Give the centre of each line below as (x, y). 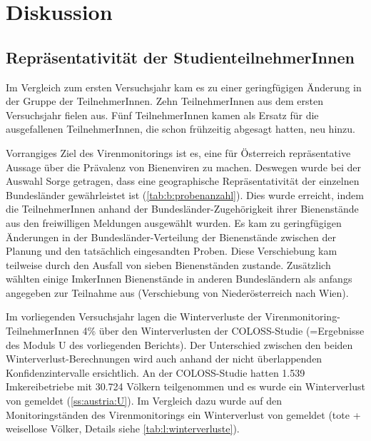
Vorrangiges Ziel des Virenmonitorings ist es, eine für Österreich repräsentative (178, 152)
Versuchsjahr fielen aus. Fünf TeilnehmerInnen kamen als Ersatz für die (162, 115)
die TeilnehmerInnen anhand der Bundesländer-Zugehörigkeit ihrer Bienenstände (182, 209)
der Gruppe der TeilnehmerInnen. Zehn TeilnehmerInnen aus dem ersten (165, 101)
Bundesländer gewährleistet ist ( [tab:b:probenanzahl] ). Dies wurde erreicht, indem (185, 194)
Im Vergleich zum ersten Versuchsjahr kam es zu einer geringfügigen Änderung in (184, 87)
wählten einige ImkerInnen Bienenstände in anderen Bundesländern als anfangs (179, 279)
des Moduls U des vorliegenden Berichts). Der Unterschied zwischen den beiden (179, 344)
